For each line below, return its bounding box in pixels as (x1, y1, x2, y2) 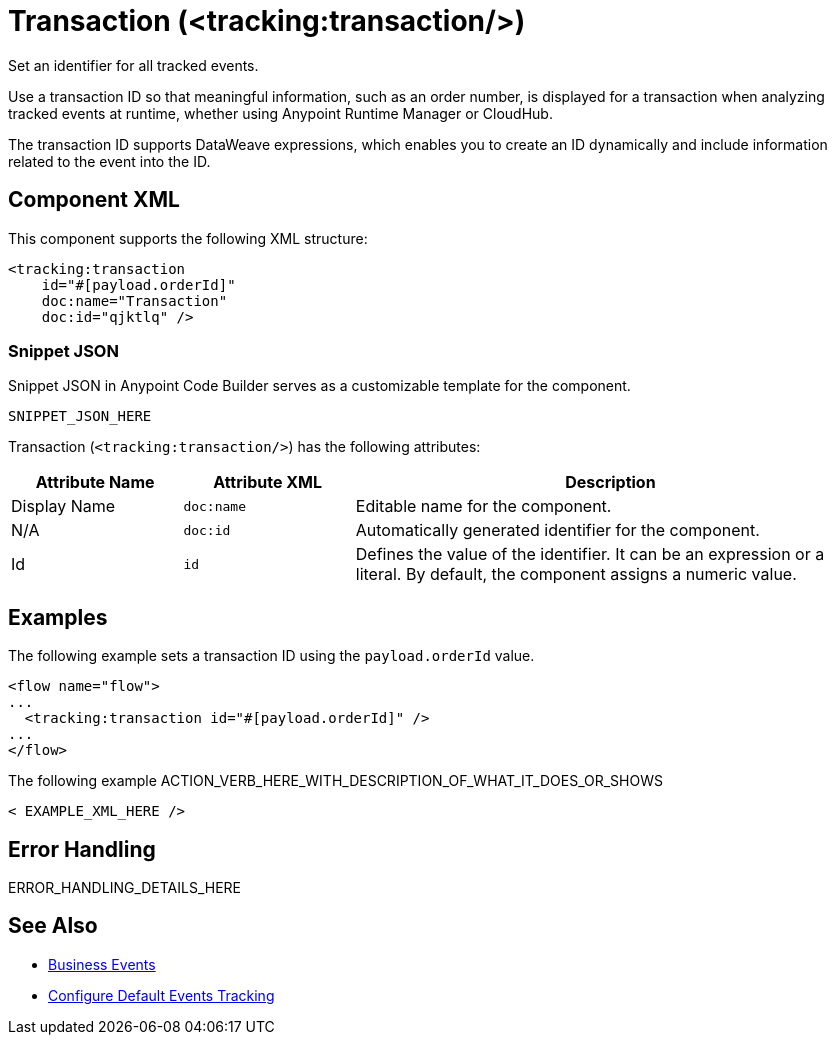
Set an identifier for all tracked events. (8, 56, 259, 74)
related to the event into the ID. (8, 152, 211, 170)
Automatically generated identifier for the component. (355, 520, 760, 541)
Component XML (8, 187, 180, 213)
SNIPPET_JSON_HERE (8, 408, 152, 425)
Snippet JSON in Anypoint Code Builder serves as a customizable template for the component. (8, 377, 631, 395)
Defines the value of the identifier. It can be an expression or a (355, 544, 825, 565)
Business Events (48, 955, 156, 973)
